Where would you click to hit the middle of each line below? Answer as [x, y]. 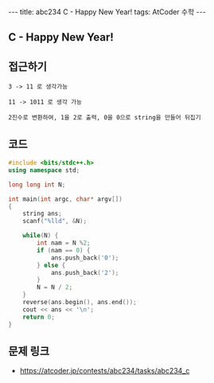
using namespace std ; [44, 170]
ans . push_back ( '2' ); [85, 272]
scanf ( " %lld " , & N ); [55, 221]
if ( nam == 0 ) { [64, 250]
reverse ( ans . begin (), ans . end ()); [80, 303]
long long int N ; [37, 185]
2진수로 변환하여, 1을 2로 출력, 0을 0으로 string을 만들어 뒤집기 [105, 118]
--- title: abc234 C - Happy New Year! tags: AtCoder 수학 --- [107, 12]
